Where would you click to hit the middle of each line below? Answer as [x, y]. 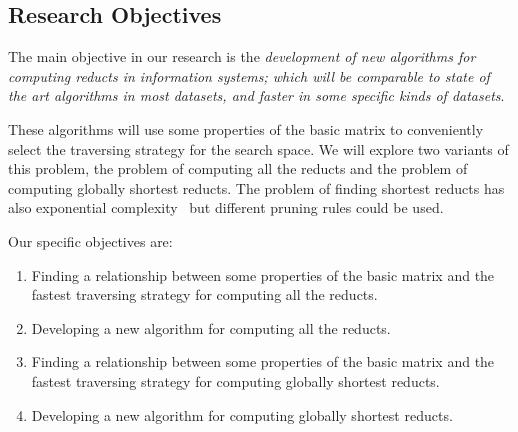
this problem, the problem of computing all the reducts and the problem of [238, 168]
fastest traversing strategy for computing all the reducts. [204, 294]
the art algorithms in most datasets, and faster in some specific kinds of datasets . [256, 95]
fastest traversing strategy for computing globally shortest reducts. [235, 380]
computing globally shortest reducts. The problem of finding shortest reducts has [256, 187]
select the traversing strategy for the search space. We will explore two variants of [258, 148]
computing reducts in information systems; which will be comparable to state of [249, 75]
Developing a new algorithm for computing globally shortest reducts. [242, 414]
